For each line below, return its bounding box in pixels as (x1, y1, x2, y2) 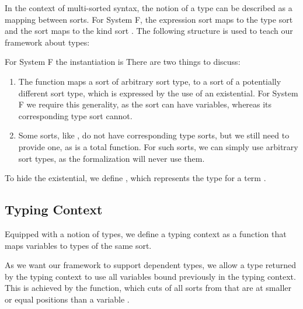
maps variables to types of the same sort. (5, 239, 152, 251)
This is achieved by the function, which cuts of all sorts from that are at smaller (5, 282, 291, 294)
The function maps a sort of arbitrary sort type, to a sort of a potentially (18, 75, 281, 87)
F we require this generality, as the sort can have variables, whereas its (18, 98, 272, 110)
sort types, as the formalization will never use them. (18, 152, 205, 164)
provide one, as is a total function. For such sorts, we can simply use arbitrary (18, 140, 298, 152)
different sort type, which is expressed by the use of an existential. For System (18, 86, 298, 99)
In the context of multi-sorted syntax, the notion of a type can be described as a (5, 2, 292, 13)
